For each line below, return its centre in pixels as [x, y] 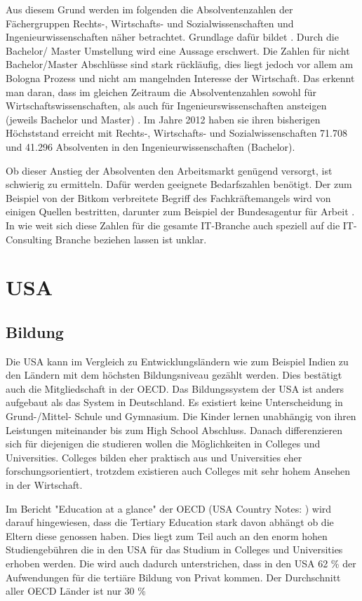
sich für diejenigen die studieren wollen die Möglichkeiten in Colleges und [163, 444]
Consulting [29, 239]
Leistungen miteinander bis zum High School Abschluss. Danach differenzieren [174, 430]
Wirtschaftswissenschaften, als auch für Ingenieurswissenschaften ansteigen [166, 106]
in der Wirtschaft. [44, 485]
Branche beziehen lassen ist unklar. [131, 239]
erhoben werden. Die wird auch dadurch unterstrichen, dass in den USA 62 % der [181, 563]
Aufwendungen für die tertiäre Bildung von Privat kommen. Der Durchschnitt [173, 577]
